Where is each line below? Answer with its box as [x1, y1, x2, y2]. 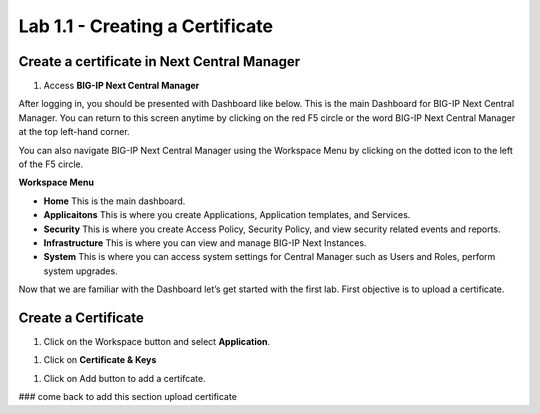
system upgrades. [43, 265, 119, 277]
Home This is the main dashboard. [43, 195, 186, 207]
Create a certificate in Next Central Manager [18, 53, 301, 70]
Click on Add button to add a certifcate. [43, 372, 206, 384]
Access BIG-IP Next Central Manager [43, 80, 200, 92]
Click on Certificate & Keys [43, 354, 157, 366]
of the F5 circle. [18, 158, 84, 170]
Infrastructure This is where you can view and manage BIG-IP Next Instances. [43, 236, 367, 249]
